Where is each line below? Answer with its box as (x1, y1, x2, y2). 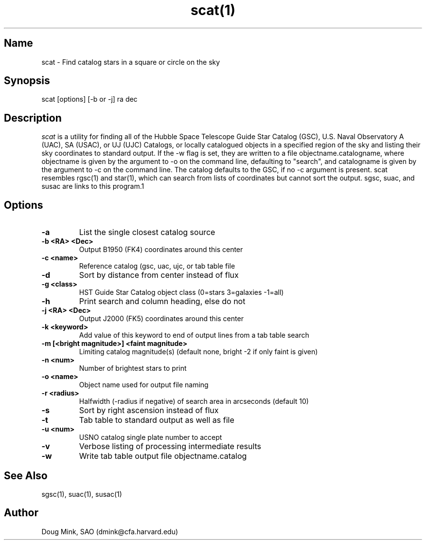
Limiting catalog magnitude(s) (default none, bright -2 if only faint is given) (79, 347, 318, 356)
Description (4, 111, 62, 124)
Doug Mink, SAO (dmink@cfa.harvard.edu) (41, 527, 178, 536)
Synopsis (4, 74, 50, 87)
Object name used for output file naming (79, 381, 209, 389)
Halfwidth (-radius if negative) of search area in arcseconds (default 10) (79, 397, 309, 406)
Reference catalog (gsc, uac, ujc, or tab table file (79, 262, 235, 271)
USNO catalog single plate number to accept (79, 433, 222, 442)
